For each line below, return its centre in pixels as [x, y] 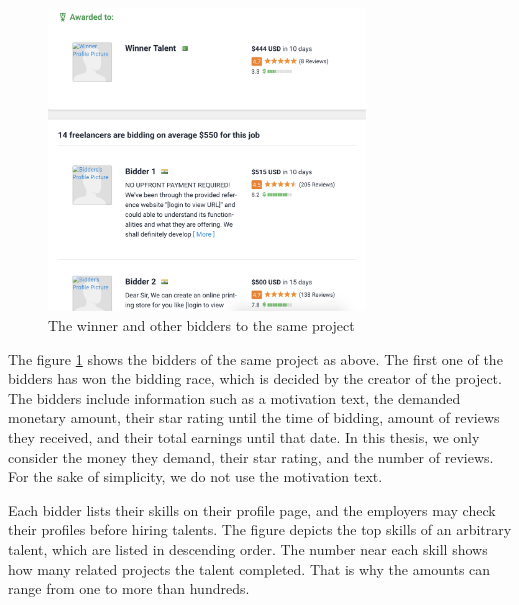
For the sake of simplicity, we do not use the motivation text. [195, 476]
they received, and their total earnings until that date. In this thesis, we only [244, 436]
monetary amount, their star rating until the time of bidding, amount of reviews [254, 417]
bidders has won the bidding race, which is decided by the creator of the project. [255, 378]
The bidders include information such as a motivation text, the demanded [234, 397]
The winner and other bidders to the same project [201, 324]
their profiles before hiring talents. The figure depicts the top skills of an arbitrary [260, 529]
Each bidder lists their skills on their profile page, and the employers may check [252, 509]
